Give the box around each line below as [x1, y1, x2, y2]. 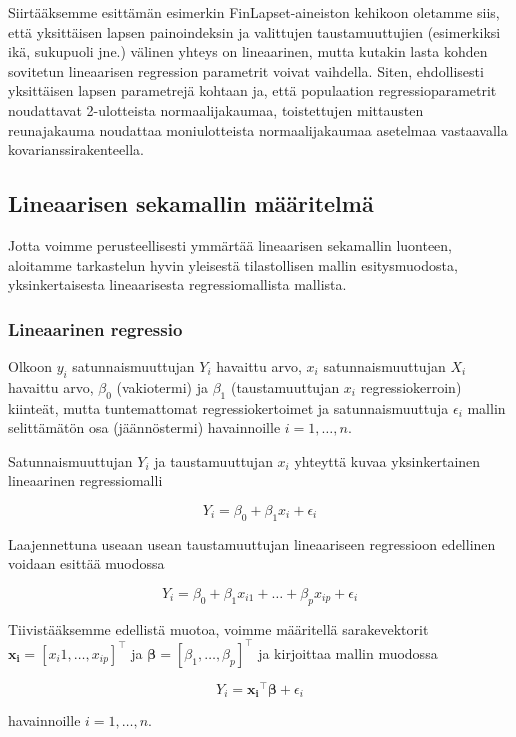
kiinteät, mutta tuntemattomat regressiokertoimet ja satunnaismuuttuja [8, 397, 449, 418]
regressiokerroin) [360, 376, 462, 397]
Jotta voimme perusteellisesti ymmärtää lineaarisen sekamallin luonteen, [8, 234, 453, 255]
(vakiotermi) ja [116, 376, 209, 397]
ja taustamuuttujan [154, 450, 273, 471]
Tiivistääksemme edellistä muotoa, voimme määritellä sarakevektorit [8, 618, 429, 639]
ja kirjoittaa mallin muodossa [258, 642, 438, 663]
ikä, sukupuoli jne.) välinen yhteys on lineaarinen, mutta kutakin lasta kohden [8, 41, 488, 62]
